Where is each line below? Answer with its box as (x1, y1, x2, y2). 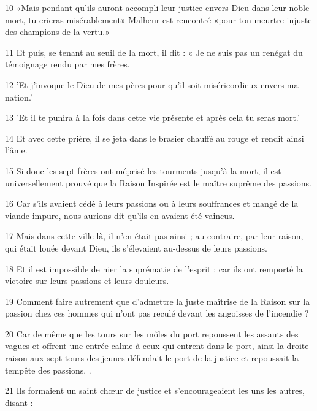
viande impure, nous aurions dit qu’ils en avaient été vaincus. (5, 209, 235, 221)
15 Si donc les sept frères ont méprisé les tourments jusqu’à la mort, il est (5, 164, 281, 177)
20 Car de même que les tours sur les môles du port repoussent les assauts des (5, 327, 299, 340)
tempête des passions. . (5, 363, 91, 376)
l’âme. (5, 144, 28, 156)
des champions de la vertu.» (5, 25, 110, 38)
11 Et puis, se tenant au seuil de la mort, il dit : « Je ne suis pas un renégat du (5, 45, 303, 58)
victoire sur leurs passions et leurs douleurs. (5, 274, 169, 287)
